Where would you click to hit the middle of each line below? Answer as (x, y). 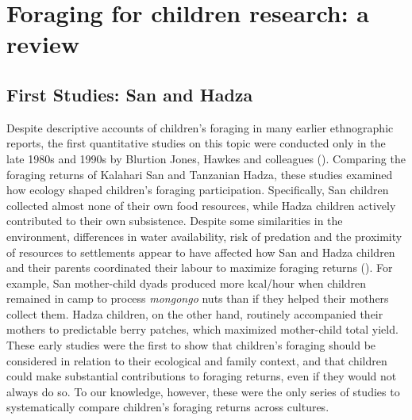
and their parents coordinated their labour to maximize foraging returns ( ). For (200, 267)
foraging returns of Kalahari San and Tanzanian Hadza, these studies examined (200, 174)
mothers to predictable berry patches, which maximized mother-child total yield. (202, 329)
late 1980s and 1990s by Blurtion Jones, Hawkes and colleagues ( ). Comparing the (206, 158)
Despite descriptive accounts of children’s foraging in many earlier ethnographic (200, 127)
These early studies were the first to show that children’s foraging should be (191, 345)
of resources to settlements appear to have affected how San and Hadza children (201, 252)
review (43, 44)
